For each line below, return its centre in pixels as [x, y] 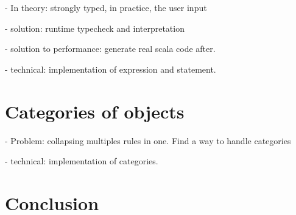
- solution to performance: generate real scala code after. [110, 49]
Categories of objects [95, 111]
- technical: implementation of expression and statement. [111, 69]
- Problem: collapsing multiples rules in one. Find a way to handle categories [148, 140]
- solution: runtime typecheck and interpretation [95, 28]
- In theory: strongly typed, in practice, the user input [106, 7]
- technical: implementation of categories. [82, 161]
